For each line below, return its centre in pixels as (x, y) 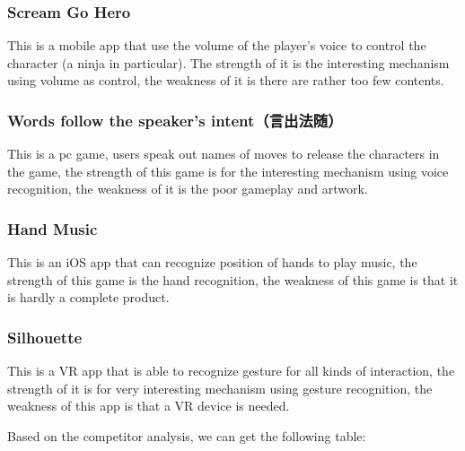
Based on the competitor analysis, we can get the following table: (187, 436)
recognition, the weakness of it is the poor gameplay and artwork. (188, 189)
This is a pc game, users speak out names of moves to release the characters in (224, 154)
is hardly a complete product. (88, 297)
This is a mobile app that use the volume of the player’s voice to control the (217, 45)
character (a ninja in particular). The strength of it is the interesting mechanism (228, 62)
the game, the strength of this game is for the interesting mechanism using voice (228, 171)
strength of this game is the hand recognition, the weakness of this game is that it (233, 279)
